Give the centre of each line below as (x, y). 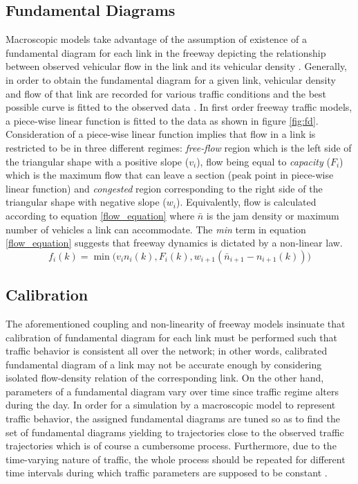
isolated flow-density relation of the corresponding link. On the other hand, (165, 378)
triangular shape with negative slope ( (86, 202)
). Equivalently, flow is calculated (246, 202)
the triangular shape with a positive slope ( (97, 161)
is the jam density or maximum (273, 215)
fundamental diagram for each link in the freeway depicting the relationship (166, 52)
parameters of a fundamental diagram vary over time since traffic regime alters (172, 391)
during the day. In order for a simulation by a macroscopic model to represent (171, 405)
